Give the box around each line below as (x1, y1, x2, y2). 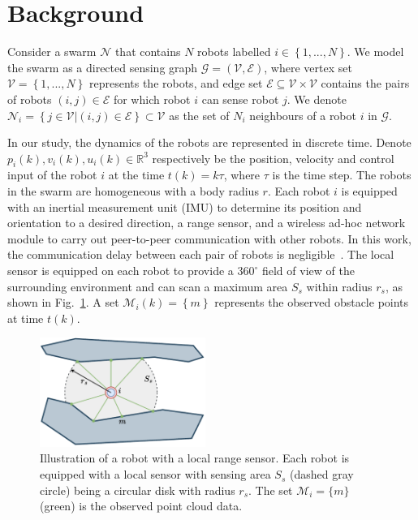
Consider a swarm (7, 43, 97, 60)
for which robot (113, 90, 191, 107)
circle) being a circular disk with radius (40, 481, 235, 498)
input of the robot (7, 166, 97, 183)
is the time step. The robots (272, 166, 412, 183)
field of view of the (261, 262, 355, 279)
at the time (108, 166, 165, 183)
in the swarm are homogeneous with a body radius (7, 183, 259, 200)
